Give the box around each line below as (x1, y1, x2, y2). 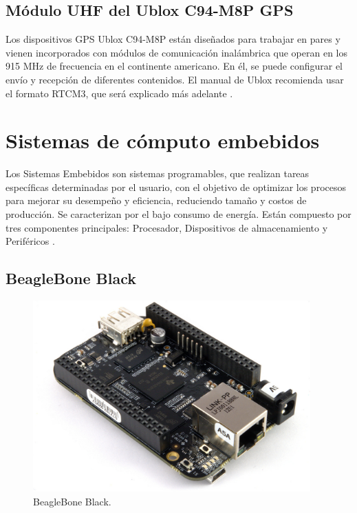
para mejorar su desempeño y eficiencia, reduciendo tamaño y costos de (6, 193, 307, 208)
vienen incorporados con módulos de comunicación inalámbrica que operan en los (6, 45, 348, 59)
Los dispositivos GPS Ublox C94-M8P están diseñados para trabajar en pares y (6, 32, 340, 46)
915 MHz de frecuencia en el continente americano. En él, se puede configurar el (6, 59, 343, 73)
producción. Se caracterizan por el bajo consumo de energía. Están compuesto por (6, 207, 351, 221)
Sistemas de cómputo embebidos (6, 126, 320, 154)
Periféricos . (6, 234, 55, 248)
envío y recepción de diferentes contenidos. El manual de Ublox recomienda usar (6, 72, 344, 86)
